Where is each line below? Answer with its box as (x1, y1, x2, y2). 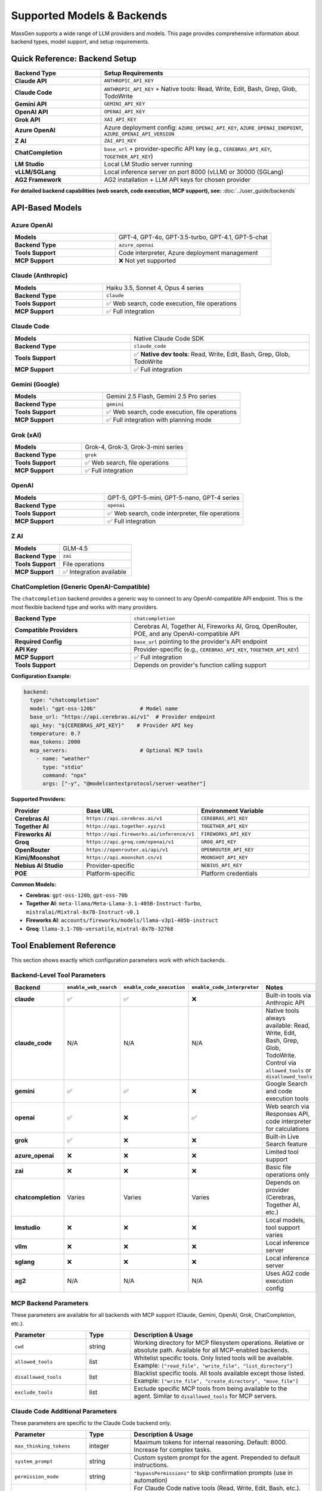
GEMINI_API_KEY (104, 101, 145, 107)
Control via (265, 1059, 296, 1067)
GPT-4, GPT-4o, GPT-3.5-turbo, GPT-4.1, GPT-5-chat (118, 233, 268, 241)
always (265, 1014, 286, 1022)
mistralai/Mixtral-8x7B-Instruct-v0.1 (26, 908, 140, 915)
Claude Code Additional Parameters (11, 1407, 117, 1415)
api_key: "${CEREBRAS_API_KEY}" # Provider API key (30, 722, 194, 729)
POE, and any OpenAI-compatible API (134, 630, 240, 638)
